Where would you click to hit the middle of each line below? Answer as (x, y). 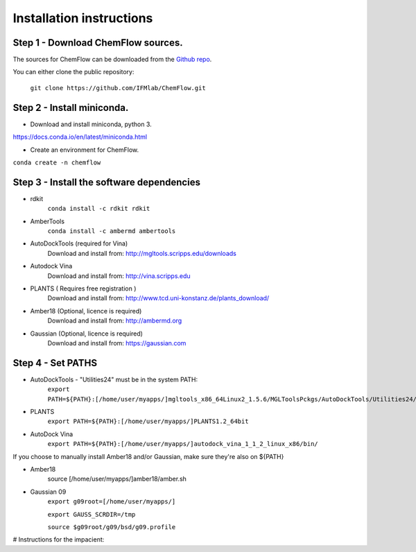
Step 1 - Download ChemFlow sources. (98, 43)
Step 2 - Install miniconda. (71, 107)
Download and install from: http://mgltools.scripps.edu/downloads (142, 253)
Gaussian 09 (48, 492)
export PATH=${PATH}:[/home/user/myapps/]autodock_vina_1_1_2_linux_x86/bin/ (183, 444)
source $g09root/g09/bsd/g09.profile (112, 527)
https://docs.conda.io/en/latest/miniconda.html (80, 137)
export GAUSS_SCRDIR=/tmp (92, 514)
